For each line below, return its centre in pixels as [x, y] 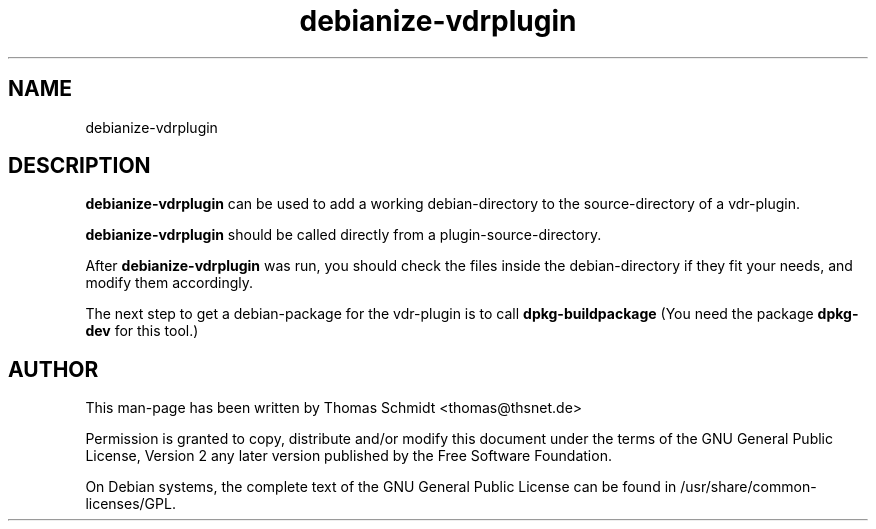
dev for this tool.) [142, 331]
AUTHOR [53, 369]
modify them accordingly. [169, 283]
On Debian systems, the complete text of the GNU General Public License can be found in [381, 487]
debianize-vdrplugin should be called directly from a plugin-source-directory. [343, 235]
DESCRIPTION [79, 166]
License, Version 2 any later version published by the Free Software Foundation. [348, 456]
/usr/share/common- [748, 487]
